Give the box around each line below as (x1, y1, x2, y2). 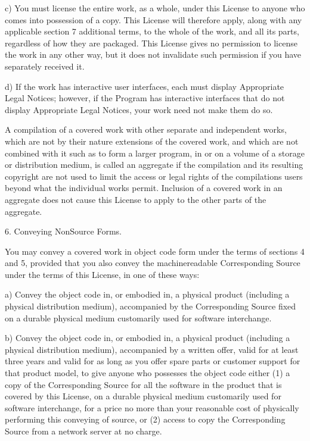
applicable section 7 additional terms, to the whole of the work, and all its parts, (5, 25, 299, 37)
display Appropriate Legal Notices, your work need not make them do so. (5, 103, 273, 115)
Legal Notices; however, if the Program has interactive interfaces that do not (5, 92, 285, 104)
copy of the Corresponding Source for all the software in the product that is (5, 378, 282, 390)
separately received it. (5, 60, 85, 72)
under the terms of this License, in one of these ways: (5, 268, 200, 280)
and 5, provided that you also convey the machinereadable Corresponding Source (5, 257, 300, 269)
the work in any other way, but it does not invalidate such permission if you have (5, 48, 302, 61)
